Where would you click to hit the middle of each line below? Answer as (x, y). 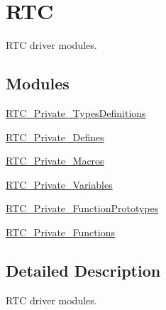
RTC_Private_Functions (60, 232)
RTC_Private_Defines (55, 137)
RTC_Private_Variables (59, 184)
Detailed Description (83, 270)
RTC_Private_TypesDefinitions (76, 112)
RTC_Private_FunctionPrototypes (82, 208)
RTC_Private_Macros (55, 161)
